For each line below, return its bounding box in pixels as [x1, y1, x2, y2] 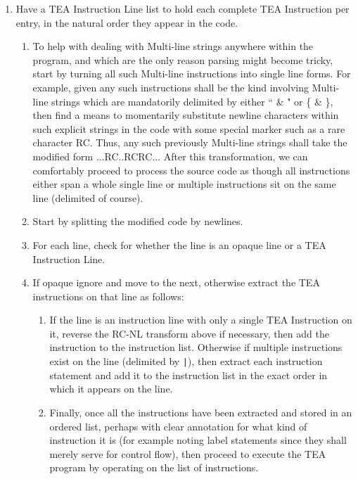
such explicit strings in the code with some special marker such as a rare [32, 121, 345, 136]
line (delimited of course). [32, 190, 143, 205]
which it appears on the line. [49, 381, 173, 396]
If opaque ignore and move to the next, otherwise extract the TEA [32, 275, 320, 290]
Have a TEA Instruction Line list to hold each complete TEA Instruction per [15, 1, 350, 15]
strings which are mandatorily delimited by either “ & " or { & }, [51, 94, 333, 108]
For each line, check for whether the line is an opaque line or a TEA [32, 237, 326, 252]
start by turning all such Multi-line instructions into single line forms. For [32, 66, 351, 81]
